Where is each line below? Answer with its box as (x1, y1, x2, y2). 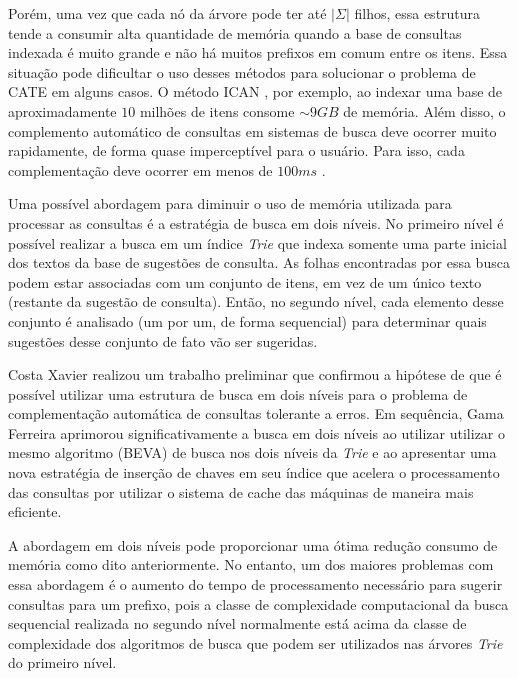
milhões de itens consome (139, 100, 295, 121)
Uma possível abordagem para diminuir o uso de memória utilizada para (8, 193, 452, 214)
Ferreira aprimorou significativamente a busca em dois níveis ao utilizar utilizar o (8, 422, 506, 443)
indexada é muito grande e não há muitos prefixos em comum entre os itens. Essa (8, 42, 508, 63)
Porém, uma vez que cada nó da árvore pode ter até (8, 3, 327, 23)
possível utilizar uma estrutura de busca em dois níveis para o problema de (8, 383, 468, 404)
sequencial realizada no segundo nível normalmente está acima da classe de (8, 613, 467, 634)
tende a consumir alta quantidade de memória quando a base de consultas (8, 22, 462, 43)
